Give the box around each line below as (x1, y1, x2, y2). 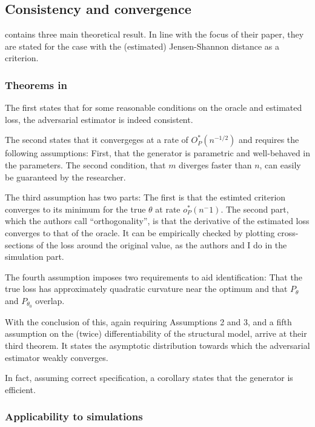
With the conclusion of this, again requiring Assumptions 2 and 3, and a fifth (5, 315, 292, 328)
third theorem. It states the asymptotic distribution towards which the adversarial (5, 339, 310, 351)
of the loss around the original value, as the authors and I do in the (36, 238, 287, 251)
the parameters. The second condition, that (5, 158, 166, 171)
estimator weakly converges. (5, 351, 108, 363)
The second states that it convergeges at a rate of (5, 133, 188, 146)
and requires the (238, 133, 299, 146)
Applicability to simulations (5, 409, 143, 424)
